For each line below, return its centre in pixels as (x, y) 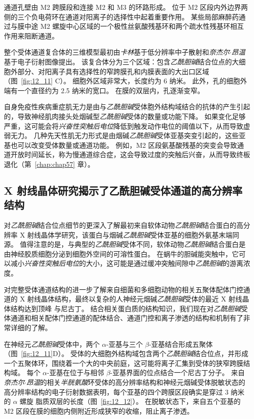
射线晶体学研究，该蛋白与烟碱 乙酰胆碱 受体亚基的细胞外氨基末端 (130, 234)
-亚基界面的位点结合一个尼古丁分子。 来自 (177, 372)
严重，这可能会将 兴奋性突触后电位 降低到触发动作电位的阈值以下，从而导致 (124, 126)
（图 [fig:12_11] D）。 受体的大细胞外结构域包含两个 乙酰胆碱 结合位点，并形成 (126, 353)
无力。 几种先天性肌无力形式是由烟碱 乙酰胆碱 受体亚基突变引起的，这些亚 (128, 135)
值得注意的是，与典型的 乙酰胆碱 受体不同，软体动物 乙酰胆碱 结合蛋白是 (133, 244)
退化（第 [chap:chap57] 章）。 (49, 164)
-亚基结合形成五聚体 (181, 344)
